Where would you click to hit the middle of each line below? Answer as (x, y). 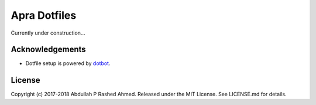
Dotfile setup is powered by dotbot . (68, 63)
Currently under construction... (48, 33)
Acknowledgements (48, 50)
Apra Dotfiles (44, 15)
